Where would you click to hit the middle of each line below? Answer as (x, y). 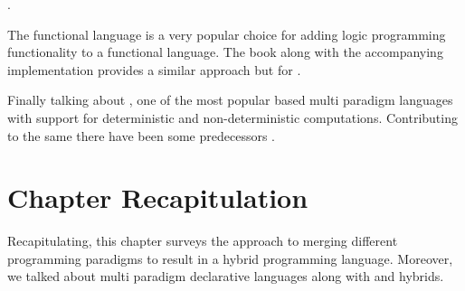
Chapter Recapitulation (158, 197)
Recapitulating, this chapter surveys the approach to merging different (203, 241)
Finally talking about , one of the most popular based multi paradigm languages (230, 100)
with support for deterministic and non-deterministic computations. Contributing (232, 117)
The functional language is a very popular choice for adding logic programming (227, 34)
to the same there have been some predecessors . (141, 135)
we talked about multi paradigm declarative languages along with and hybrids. (226, 276)
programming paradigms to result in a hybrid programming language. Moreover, (230, 258)
